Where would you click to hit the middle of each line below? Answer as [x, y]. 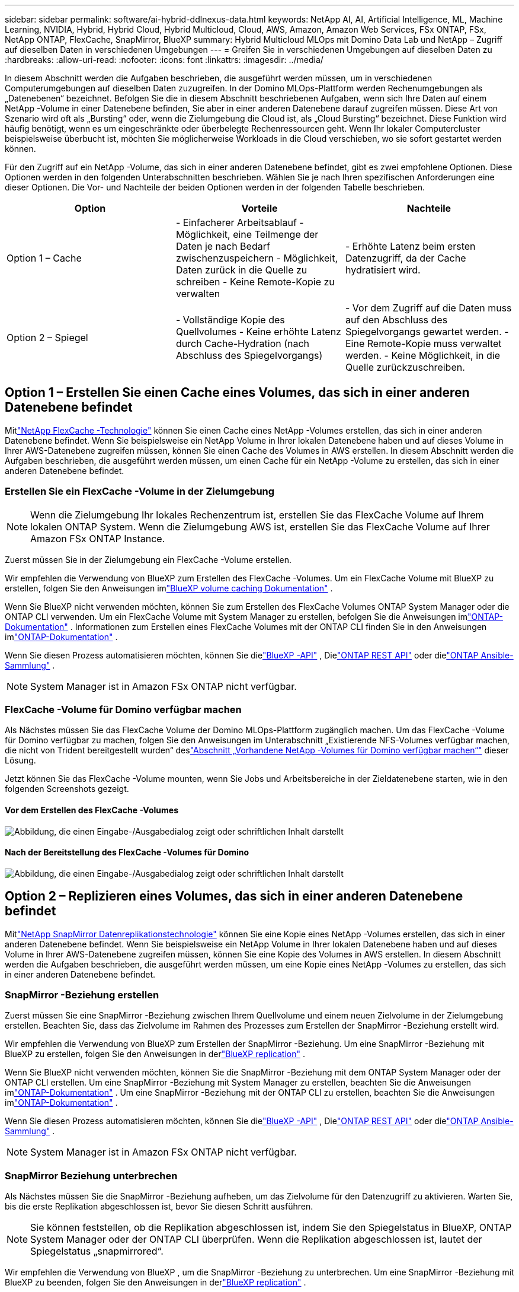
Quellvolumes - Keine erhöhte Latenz [258, 332]
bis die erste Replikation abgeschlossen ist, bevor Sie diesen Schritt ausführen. [159, 1207]
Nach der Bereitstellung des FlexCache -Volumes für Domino [127, 852]
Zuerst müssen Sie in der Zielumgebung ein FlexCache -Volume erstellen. [148, 559]
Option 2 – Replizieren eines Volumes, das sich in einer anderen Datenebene [234, 896]
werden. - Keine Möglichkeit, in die [423, 355]
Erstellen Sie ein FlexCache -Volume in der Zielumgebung [140, 491]
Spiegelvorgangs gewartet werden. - [427, 332]
